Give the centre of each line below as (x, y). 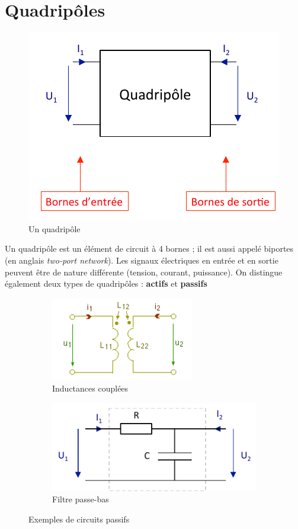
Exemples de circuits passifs (79, 519)
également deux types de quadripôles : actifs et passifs (106, 283)
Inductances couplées (90, 388)
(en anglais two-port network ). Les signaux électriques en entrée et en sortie (142, 260)
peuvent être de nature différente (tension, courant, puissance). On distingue (144, 272)
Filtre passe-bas (81, 499)
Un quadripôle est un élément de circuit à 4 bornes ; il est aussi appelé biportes (149, 249)
